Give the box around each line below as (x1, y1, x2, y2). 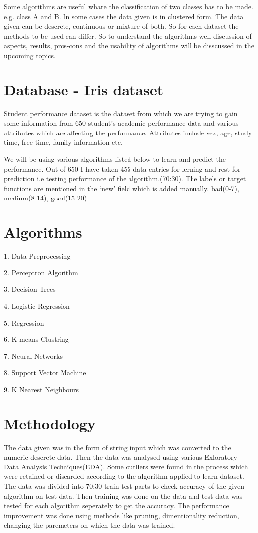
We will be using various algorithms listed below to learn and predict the (4, 154, 226, 164)
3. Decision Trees (4, 284, 56, 294)
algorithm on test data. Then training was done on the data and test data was (4, 490, 243, 501)
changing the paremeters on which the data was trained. (4, 520, 175, 530)
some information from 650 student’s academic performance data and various (4, 118, 239, 128)
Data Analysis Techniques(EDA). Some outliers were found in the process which (4, 461, 248, 471)
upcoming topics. (4, 50, 56, 60)
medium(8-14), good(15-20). (4, 193, 89, 203)
